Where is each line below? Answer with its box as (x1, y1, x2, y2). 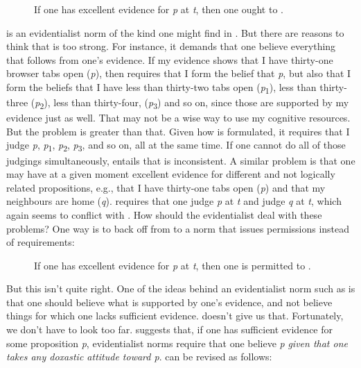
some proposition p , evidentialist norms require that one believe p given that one (6, 335, 348, 350)
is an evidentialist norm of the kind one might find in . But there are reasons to (6, 25, 344, 40)
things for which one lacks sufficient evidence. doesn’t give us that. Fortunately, (6, 308, 344, 323)
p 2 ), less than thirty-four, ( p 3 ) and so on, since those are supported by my (35, 95, 349, 111)
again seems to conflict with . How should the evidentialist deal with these (6, 207, 322, 221)
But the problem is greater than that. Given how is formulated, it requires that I (6, 124, 350, 138)
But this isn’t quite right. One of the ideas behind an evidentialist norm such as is (6, 281, 355, 296)
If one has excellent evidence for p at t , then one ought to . (34, 2, 283, 16)
